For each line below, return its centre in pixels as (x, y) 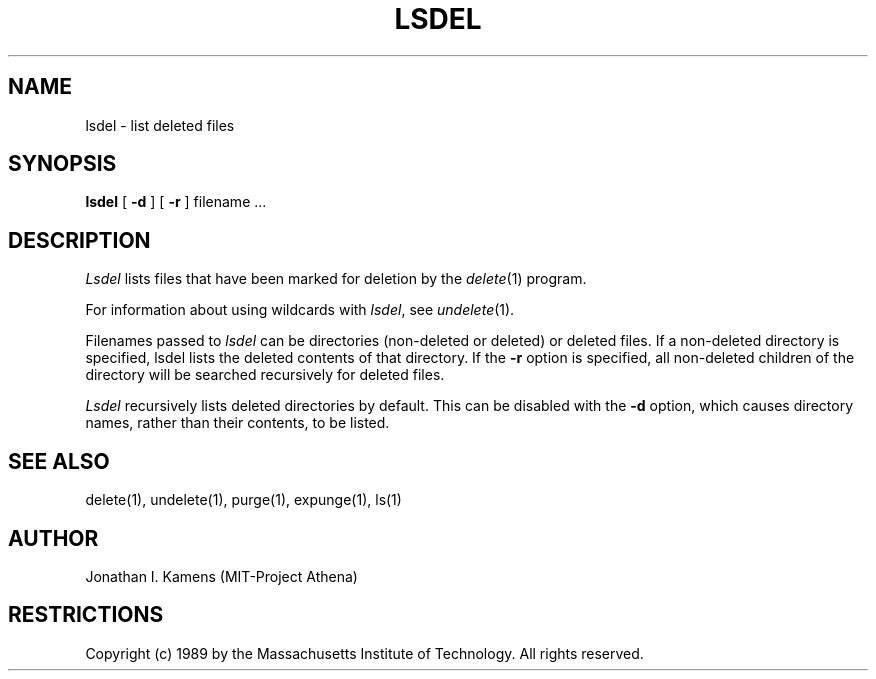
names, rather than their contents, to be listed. (237, 423)
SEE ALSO (59, 461)
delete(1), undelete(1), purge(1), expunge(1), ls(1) (243, 500)
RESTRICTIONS (86, 615)
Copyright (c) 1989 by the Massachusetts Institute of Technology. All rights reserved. (364, 653)
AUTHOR (53, 538)
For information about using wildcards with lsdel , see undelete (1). (300, 310)
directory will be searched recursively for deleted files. (265, 375)
